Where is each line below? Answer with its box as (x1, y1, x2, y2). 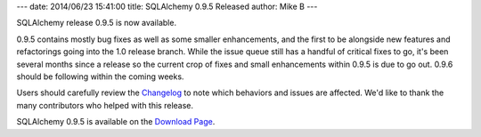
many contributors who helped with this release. (16, 100, 194, 110)
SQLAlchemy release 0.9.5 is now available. (16, 18, 177, 28)
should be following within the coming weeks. (16, 71, 184, 82)
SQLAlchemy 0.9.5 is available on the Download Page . (16, 117, 216, 127)
